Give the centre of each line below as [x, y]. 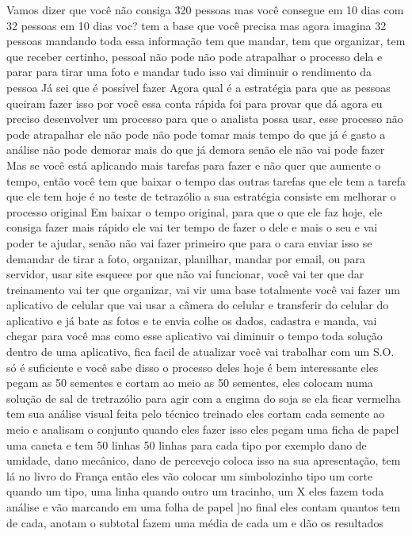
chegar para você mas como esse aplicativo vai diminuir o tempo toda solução [195, 336]
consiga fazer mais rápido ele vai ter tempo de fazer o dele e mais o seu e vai [192, 227]
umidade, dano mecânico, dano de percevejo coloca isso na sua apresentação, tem [204, 460]
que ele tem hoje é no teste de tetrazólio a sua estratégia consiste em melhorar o [201, 196]
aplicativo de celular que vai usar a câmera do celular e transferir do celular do [198, 305]
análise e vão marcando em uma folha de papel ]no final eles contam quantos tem [204, 507]
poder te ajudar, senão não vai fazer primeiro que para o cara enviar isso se [189, 242]
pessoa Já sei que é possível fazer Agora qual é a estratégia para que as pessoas [198, 87]
